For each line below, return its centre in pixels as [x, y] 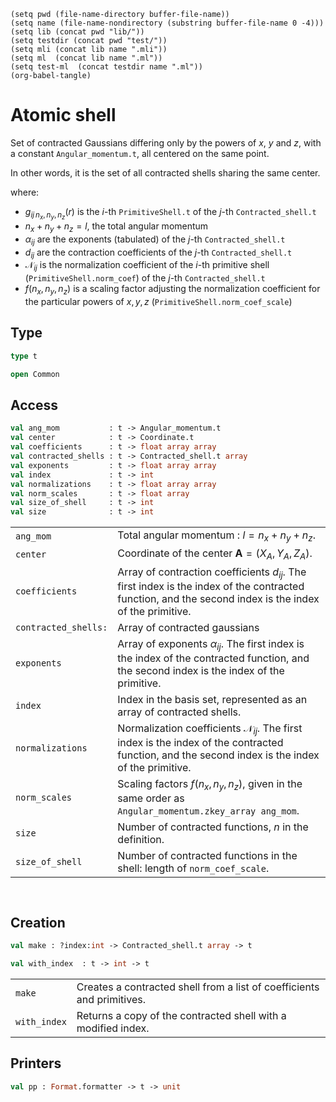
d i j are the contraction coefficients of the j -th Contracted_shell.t [158, 253]
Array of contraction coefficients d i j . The [212, 572]
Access [34, 405]
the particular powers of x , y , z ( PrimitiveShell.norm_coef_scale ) [158, 302]
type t [24, 356]
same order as [151, 798]
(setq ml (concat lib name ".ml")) [86, 58]
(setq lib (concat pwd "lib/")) [77, 32]
